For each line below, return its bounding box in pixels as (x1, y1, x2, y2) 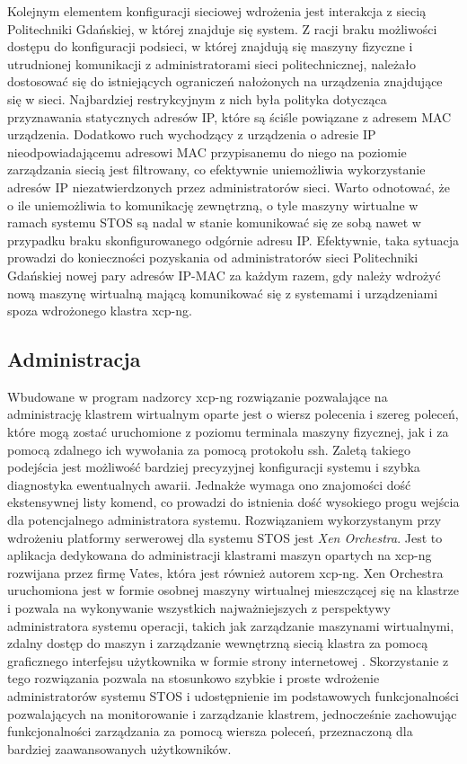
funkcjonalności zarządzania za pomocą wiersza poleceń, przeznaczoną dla (7, 722, 413, 741)
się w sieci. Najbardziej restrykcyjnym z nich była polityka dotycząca (7, 89, 387, 108)
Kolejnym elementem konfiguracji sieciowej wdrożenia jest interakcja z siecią (7, 2, 427, 20)
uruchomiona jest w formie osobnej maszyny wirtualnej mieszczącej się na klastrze (7, 581, 460, 600)
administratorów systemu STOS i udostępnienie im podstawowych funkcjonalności (7, 686, 460, 705)
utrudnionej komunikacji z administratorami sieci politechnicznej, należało (7, 54, 416, 73)
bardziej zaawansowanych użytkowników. (7, 739, 232, 758)
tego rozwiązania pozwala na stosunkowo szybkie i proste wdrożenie (7, 669, 380, 688)
